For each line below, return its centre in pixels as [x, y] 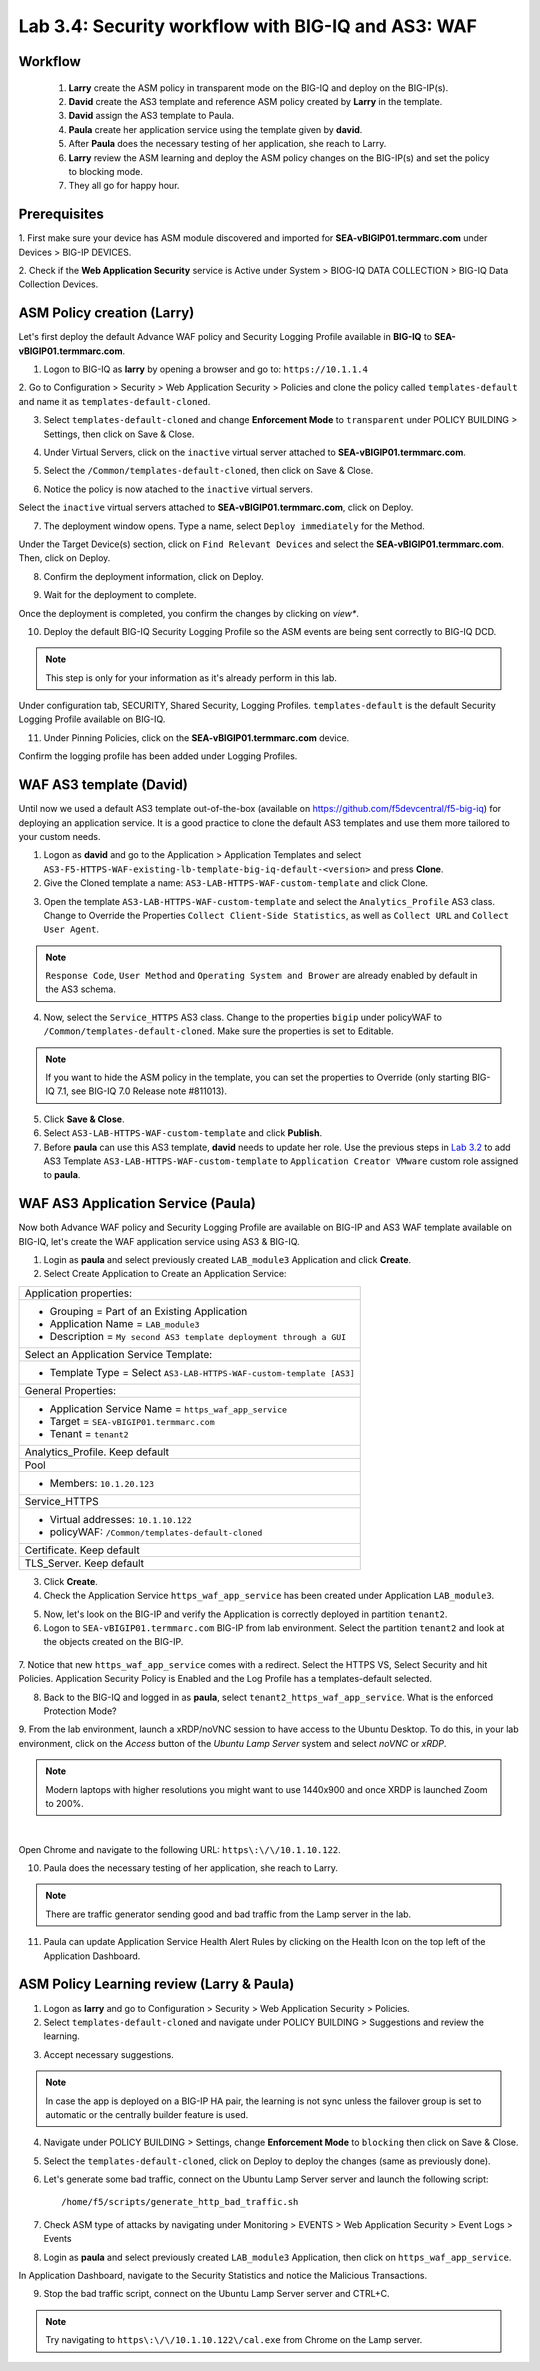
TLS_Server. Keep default [84, 1563]
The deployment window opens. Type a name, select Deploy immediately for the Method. [234, 526]
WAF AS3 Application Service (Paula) [137, 1203]
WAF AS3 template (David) [103, 785]
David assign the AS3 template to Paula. [151, 116]
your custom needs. [59, 836]
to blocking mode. [106, 171]
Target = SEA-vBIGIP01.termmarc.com [132, 1421]
